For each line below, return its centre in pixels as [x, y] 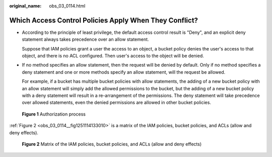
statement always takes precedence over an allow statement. [85, 39]
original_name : [25, 6]
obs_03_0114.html [67, 6]
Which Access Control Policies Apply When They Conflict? [104, 20]
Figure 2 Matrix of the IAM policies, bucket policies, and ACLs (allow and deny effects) [112, 144]
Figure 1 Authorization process [54, 114]
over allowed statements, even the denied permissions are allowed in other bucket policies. [117, 102]
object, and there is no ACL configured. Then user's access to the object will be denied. [113, 56]
